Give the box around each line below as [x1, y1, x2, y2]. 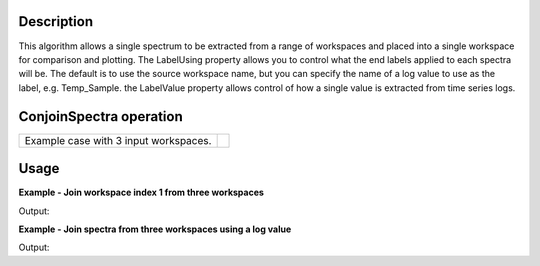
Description [18, 13, 94, 30]
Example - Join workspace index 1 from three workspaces [18, 186, 265, 199]
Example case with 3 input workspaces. [24, 133, 212, 147]
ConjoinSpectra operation [18, 108, 184, 125]
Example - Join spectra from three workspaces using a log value [18, 223, 292, 235]
